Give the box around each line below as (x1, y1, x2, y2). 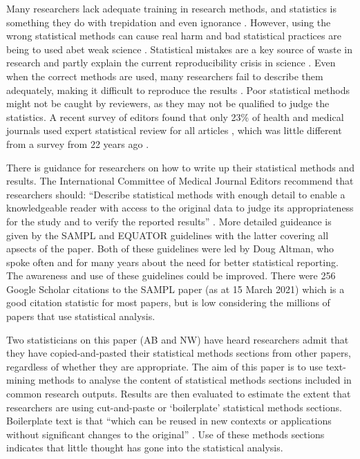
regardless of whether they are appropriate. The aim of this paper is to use (6, 359, 323, 373)
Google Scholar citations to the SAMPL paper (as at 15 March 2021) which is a (6, 281, 345, 296)
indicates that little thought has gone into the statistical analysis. (6, 440, 283, 455)
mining (6, 373, 36, 387)
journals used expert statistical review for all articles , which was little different (6, 123, 342, 138)
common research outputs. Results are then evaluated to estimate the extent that (6, 386, 351, 401)
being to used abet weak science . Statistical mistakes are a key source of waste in (6, 41, 353, 56)
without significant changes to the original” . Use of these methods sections (6, 427, 325, 441)
